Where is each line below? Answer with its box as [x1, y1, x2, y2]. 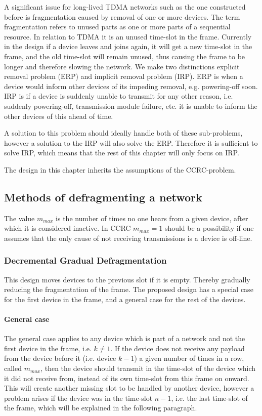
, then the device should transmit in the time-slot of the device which [40, 363, 256, 373]
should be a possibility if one [164, 223, 254, 233]
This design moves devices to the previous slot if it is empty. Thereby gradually [4, 274, 250, 284]
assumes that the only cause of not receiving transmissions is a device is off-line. [4, 232, 252, 243]
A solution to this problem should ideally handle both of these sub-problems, [4, 128, 243, 138]
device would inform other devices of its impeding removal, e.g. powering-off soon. [4, 80, 258, 91]
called [4, 363, 22, 373]
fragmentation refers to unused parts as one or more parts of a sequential [4, 21, 231, 32]
